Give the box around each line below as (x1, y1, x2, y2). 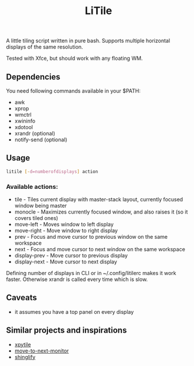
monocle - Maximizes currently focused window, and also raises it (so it (14, 208, 188, 215)
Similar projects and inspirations (6, 326, 127, 335)
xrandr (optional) (14, 130, 56, 137)
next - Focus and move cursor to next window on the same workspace (14, 245, 186, 253)
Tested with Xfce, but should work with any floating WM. (6, 55, 143, 62)
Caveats (6, 293, 37, 303)
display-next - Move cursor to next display (14, 258, 117, 265)
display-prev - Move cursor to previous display (14, 252, 128, 259)
